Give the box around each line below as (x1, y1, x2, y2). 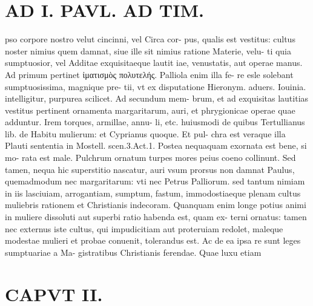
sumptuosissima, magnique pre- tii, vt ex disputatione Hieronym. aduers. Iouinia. (5, 80, 306, 93)
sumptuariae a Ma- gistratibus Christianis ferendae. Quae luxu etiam (5, 246, 262, 258)
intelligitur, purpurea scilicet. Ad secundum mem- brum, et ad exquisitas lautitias (5, 92, 309, 105)
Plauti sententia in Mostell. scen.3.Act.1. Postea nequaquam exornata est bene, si (5, 139, 307, 152)
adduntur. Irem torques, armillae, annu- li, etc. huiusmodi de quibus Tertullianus (5, 116, 305, 128)
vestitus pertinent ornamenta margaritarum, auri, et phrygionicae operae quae (5, 103, 295, 116)
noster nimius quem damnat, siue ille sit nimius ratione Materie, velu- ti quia (5, 44, 292, 57)
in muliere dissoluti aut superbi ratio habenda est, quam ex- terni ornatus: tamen (5, 210, 307, 223)
